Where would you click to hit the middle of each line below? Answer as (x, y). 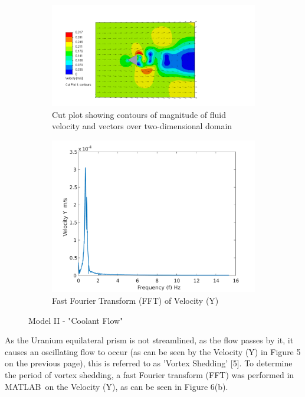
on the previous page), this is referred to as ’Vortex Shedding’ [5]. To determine (149, 363)
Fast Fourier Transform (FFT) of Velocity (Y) (135, 301)
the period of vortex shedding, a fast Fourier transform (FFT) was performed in (150, 375)
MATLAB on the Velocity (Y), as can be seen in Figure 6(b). (117, 386)
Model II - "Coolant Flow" (76, 320)
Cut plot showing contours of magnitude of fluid (139, 114)
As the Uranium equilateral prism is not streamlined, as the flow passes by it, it (149, 340)
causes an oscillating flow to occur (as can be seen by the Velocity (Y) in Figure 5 (153, 351)
